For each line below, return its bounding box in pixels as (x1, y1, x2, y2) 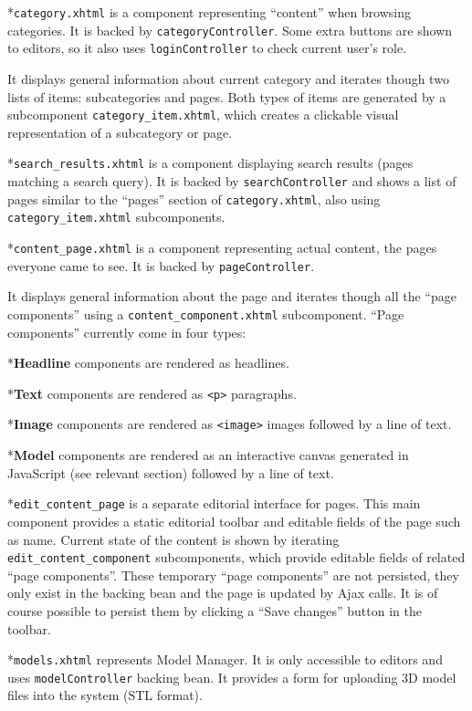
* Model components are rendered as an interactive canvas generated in (7, 445, 409, 465)
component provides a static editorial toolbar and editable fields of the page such (7, 511, 461, 530)
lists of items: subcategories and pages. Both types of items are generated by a (7, 87, 446, 106)
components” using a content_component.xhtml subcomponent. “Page (7, 304, 404, 323)
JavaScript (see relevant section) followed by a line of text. (7, 463, 334, 482)
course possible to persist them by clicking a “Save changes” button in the (7, 601, 422, 620)
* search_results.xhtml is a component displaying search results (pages (7, 153, 414, 173)
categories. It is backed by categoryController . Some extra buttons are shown (7, 20, 453, 39)
